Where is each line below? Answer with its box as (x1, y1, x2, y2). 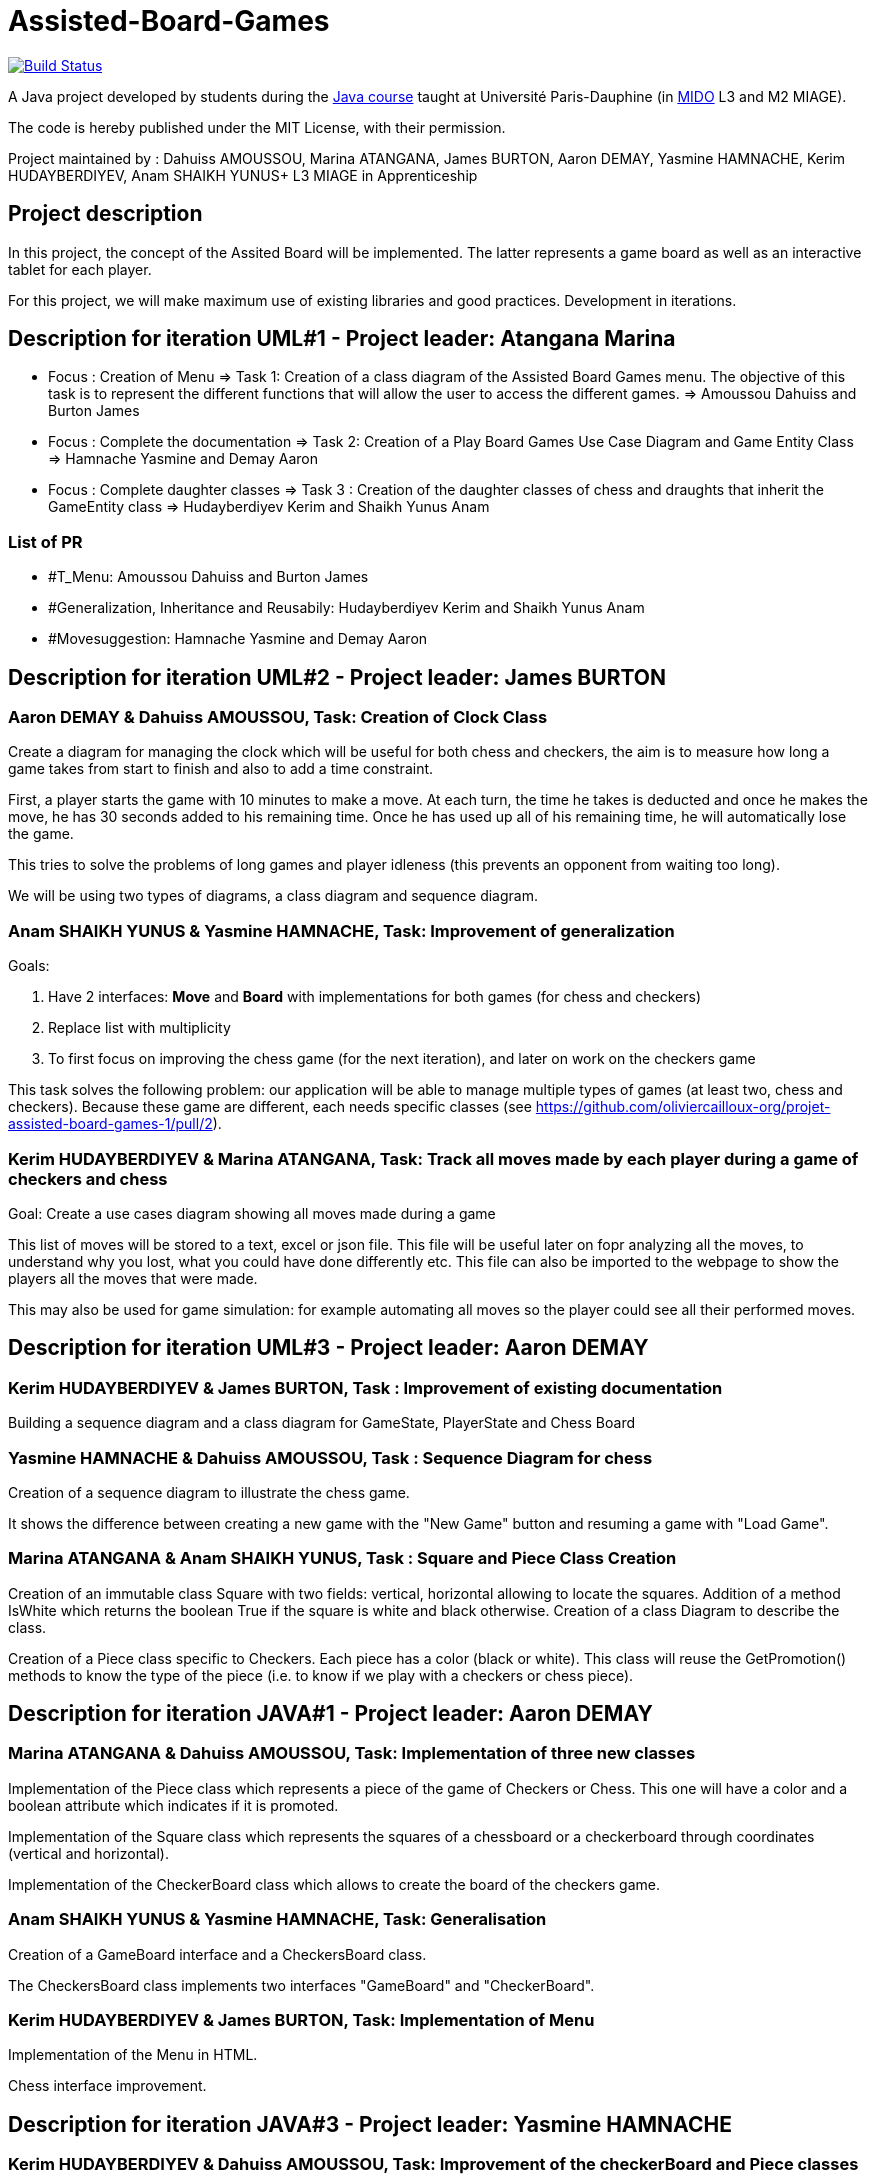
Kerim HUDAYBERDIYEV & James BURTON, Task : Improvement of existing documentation (8, 1377, 723, 1398)
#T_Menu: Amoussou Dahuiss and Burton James (48, 568, 369, 586)
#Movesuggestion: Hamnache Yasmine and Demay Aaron (48, 630, 428, 648)
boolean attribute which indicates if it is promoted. (8, 1796, 339, 1814)
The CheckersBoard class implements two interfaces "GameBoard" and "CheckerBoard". (8, 1976, 595, 1994)
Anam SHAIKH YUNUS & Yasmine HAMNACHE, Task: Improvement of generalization (8, 920, 675, 941)
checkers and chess (8, 1168, 168, 1189)
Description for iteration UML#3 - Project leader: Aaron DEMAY (8, 1335, 649, 1361)
